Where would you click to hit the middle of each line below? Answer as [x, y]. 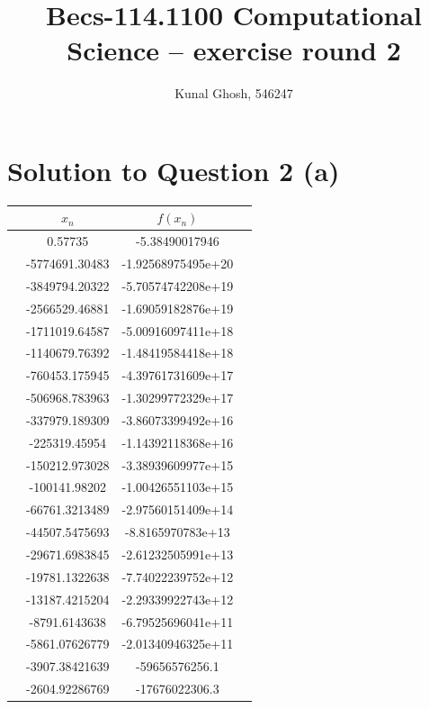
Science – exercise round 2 [234, 50]
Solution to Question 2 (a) [174, 170]
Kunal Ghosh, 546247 [234, 93]
